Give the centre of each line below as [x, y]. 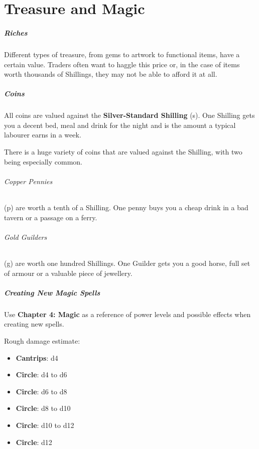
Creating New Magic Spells [52, 292]
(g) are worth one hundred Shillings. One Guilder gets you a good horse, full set [127, 263]
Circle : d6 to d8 [41, 391]
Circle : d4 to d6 [41, 375]
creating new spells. [34, 324]
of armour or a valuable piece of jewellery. [68, 273]
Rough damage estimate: [42, 340]
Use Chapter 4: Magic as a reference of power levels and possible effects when [127, 314]
